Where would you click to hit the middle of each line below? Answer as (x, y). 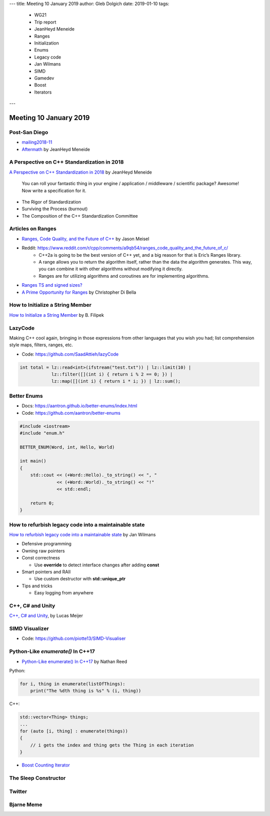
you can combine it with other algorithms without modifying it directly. (111, 269)
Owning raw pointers (43, 551)
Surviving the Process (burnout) (55, 209)
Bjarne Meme (26, 804)
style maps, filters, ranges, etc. (41, 345)
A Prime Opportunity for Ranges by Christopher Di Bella (79, 292)
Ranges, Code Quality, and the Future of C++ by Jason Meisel (85, 239)
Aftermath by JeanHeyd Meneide (56, 149)
